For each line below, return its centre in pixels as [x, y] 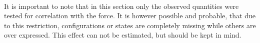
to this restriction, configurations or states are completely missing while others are [130, 25]
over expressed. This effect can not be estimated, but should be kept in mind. [123, 35]
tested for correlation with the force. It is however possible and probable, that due [130, 16]
